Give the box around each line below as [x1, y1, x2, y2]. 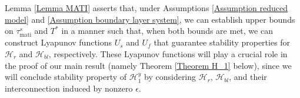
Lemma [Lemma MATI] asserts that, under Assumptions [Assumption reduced [5, 2, 288, 13]
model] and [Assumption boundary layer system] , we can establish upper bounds [5, 13, 295, 25]
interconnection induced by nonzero [5, 82, 133, 94]
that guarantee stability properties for [154, 36, 291, 48]
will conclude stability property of [5, 71, 127, 83]
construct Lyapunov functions [5, 36, 112, 48]
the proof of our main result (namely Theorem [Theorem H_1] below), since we [5, 59, 292, 71]
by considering [144, 71, 196, 83]
